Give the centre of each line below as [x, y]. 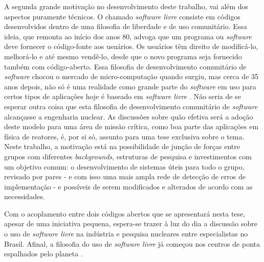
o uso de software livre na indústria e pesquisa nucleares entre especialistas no [126, 234]
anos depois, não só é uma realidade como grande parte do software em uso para [130, 86]
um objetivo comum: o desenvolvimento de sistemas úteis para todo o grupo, [124, 166]
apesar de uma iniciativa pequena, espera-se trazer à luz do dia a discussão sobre [131, 223]
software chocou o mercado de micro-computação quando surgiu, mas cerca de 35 [131, 76]
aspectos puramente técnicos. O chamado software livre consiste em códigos [122, 16]
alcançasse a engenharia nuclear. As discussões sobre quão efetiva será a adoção [129, 116]
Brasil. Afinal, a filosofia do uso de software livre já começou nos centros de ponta [132, 243]
